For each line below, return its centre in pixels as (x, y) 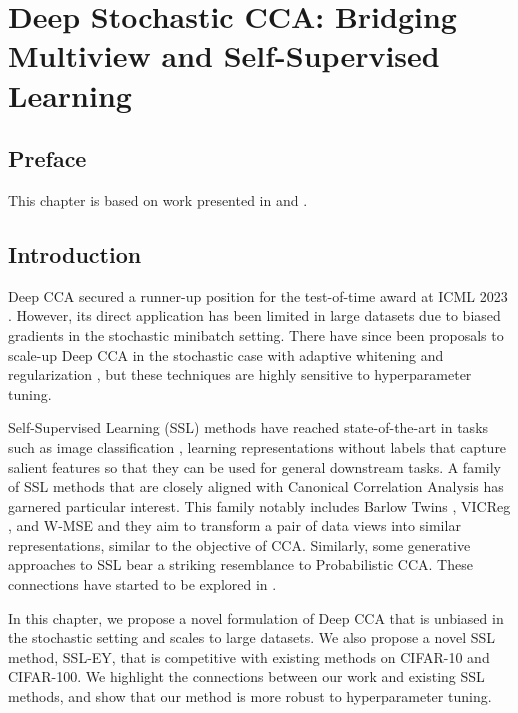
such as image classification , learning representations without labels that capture (257, 446)
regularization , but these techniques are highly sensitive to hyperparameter (240, 374)
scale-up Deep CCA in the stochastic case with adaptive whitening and (226, 354)
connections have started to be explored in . (142, 584)
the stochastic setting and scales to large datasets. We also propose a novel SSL (252, 637)
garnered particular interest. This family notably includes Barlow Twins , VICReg (259, 505)
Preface (47, 158)
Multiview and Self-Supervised (224, 55)
